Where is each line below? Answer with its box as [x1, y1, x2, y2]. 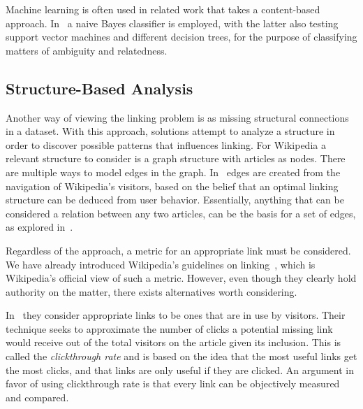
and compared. [6, 389, 69, 404]
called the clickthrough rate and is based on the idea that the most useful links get [6, 349, 357, 364]
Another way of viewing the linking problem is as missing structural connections [6, 110, 349, 124]
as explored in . [6, 220, 73, 234]
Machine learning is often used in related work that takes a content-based [6, 2, 320, 16]
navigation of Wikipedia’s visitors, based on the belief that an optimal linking [6, 178, 339, 193]
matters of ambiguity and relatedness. [6, 43, 168, 57]
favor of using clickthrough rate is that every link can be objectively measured [6, 376, 340, 391]
